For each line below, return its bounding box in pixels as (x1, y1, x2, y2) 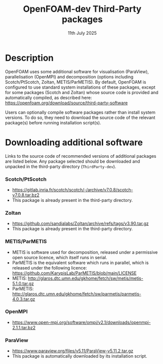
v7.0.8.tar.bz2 (12, 192, 40, 198)
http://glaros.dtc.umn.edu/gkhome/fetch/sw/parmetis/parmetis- (12, 291, 141, 297)
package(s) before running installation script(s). (5, 120, 101, 125)
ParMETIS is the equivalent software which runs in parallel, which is (12, 260, 149, 266)
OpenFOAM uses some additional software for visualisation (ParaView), (5, 69, 149, 74)
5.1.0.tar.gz (12, 280, 34, 286)
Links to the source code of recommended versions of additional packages (5, 153, 157, 159)
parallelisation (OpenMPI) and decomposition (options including (5, 73, 134, 79)
